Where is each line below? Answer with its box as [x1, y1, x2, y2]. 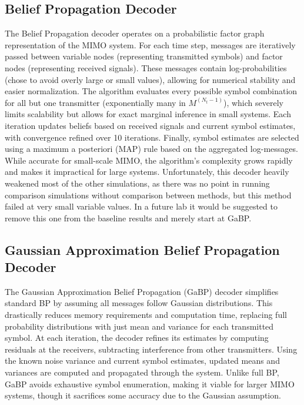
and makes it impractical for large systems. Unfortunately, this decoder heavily [5, 165, 289, 178]
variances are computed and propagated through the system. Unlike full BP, [5, 366, 279, 379]
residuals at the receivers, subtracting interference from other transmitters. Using [5, 343, 298, 355]
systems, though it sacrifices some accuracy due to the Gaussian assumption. [5, 389, 281, 401]
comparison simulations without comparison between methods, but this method [5, 188, 292, 201]
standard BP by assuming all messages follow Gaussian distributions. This [5, 297, 273, 309]
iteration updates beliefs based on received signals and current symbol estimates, [5, 119, 296, 131]
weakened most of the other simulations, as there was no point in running [5, 177, 270, 189]
